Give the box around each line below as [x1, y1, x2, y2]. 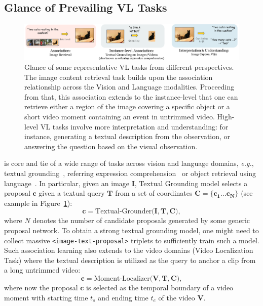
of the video [158, 292, 195, 302]
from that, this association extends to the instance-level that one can [24, 91, 238, 102]
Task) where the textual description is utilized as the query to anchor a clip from [4, 254, 256, 265]
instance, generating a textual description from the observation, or [24, 131, 231, 142]
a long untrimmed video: [4, 265, 81, 275]
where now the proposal [4, 282, 78, 293]
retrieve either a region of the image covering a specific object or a [24, 101, 230, 112]
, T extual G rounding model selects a [134, 178, 248, 188]
